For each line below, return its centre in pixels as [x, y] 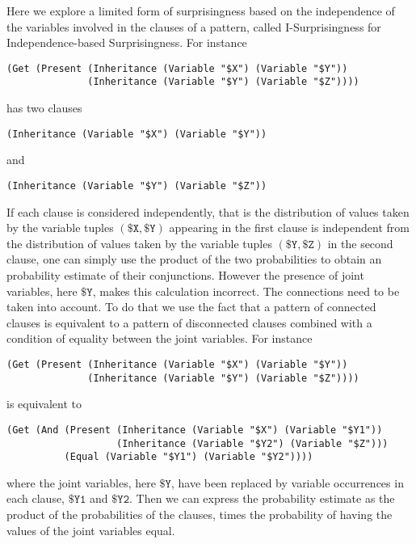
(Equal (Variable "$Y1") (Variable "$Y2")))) [189, 457]
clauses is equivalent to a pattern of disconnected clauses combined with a [189, 322]
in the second [360, 243]
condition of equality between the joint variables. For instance [160, 338]
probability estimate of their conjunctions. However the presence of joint [185, 274]
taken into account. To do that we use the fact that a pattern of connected [191, 307]
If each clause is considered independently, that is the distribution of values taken [208, 211]
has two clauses [44, 108]
